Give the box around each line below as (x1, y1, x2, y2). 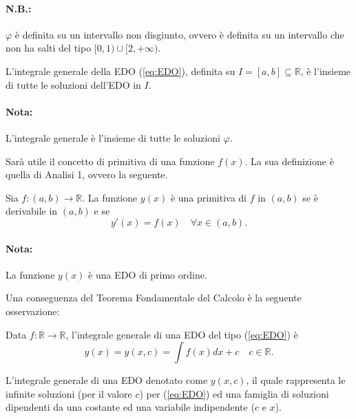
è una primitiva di (170, 190, 247, 204)
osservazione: (6, 303, 60, 318)
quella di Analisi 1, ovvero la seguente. (6, 167, 168, 182)
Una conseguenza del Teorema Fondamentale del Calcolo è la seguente (6, 290, 302, 305)
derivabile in (6, 204, 58, 218)
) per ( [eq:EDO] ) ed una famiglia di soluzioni (139, 386, 329, 400)
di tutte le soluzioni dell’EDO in (6, 77, 141, 92)
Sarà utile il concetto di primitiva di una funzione (6, 153, 215, 168)
